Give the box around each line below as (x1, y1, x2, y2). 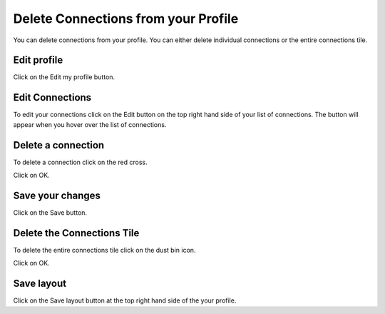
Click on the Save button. (13, 208, 88, 217)
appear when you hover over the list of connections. (13, 120, 167, 128)
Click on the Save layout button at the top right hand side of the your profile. (13, 296, 237, 305)
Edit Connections (13, 91, 92, 103)
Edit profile (13, 54, 63, 66)
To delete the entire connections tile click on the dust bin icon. (13, 245, 196, 254)
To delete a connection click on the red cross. (13, 158, 148, 166)
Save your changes (13, 189, 101, 201)
